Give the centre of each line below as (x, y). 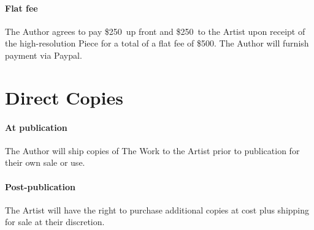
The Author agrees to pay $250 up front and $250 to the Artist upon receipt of (155, 31)
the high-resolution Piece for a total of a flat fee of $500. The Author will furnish (157, 43)
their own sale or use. (45, 162)
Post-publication (40, 186)
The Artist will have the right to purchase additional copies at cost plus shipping (157, 210)
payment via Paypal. (44, 55)
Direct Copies (64, 97)
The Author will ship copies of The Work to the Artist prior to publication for (152, 150)
